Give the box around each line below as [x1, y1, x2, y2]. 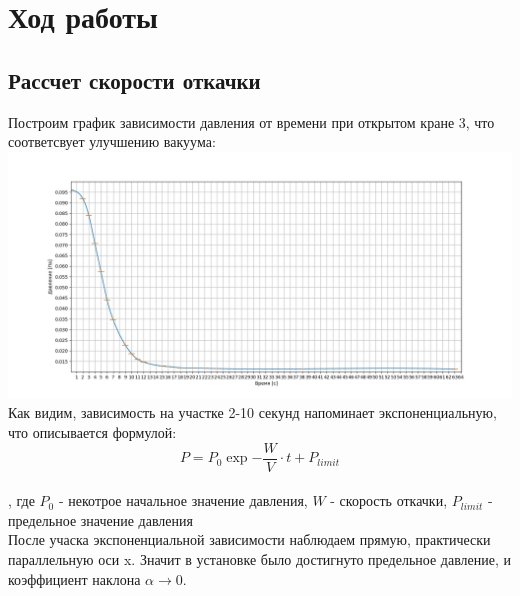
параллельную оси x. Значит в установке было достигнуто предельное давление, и [8, 549, 512, 570]
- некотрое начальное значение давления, [58, 490, 308, 511]
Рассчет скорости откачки [8, 64, 261, 95]
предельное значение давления [8, 509, 193, 530]
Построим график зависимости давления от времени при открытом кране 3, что [8, 111, 495, 132]
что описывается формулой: [8, 422, 177, 443]
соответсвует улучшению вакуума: [8, 131, 216, 152]
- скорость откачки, [330, 490, 448, 511]
